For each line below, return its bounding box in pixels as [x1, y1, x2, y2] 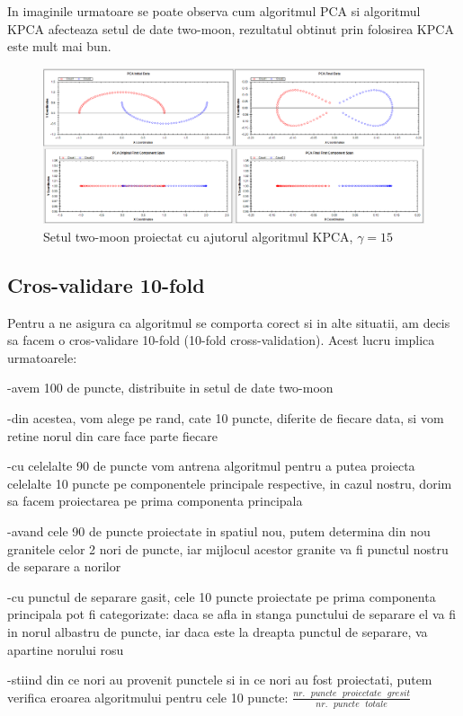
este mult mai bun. [7, 37, 111, 56]
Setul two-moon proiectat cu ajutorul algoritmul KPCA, [43, 226, 353, 245]
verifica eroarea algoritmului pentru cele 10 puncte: [7, 687, 289, 706]
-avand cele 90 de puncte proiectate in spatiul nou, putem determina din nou [7, 522, 431, 540]
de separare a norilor [7, 557, 121, 576]
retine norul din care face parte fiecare [7, 426, 218, 445]
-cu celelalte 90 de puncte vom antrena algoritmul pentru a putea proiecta [7, 456, 415, 475]
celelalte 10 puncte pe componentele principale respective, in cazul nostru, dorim [7, 473, 452, 492]
